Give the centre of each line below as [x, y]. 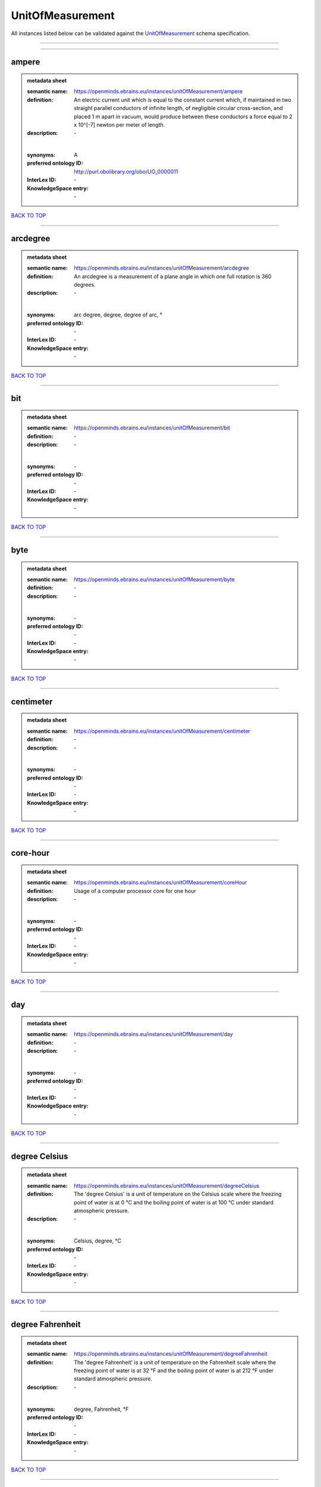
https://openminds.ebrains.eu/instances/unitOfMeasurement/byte [154, 579]
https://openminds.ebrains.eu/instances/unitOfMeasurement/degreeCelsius [167, 1185]
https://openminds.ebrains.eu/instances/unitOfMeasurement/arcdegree [162, 268]
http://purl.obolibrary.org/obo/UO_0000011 [126, 171]
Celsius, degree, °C [98, 1241]
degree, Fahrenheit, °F [101, 1409]
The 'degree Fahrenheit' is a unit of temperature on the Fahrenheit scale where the [175, 1362]
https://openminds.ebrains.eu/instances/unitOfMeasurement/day [153, 1034]
